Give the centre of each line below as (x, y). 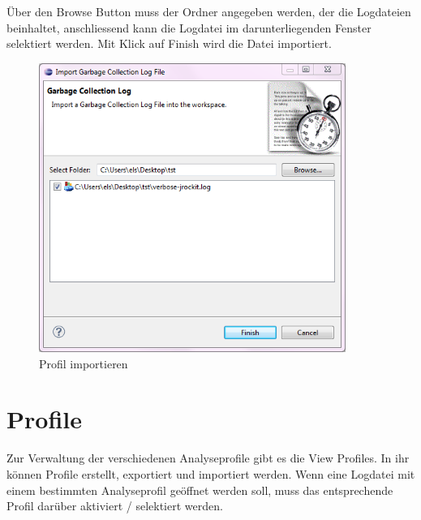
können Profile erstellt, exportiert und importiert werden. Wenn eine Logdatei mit (211, 474)
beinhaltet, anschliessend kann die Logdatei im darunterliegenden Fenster (189, 27)
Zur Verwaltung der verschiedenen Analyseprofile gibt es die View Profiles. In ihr (208, 458)
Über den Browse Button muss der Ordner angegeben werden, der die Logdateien (209, 11)
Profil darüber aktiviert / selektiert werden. (115, 506)
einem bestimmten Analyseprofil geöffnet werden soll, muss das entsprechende (200, 490)
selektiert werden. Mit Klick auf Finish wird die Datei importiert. (169, 43)
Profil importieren (84, 363)
